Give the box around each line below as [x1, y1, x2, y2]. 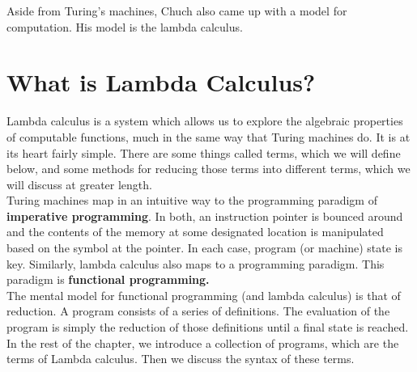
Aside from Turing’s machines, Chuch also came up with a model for [6, 2, 347, 19]
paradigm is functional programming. [6, 271, 210, 288]
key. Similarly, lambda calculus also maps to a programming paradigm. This [6, 255, 385, 272]
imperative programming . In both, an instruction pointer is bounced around [6, 207, 403, 224]
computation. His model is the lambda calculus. [6, 18, 243, 35]
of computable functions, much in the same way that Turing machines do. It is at [6, 128, 411, 145]
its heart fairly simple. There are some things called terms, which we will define [6, 144, 401, 161]
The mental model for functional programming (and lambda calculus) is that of [6, 286, 401, 303]
